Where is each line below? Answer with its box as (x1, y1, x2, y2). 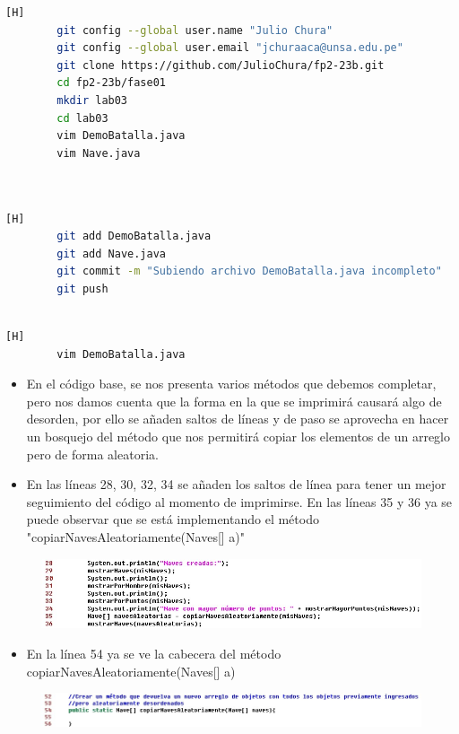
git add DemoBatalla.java (56, 230, 212, 243)
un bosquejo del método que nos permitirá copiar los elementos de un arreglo (26, 427, 451, 446)
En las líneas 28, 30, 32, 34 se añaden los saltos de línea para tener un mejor (26, 475, 446, 494)
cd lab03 (56, 111, 108, 125)
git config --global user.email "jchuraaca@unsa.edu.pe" (56, 41, 403, 55)
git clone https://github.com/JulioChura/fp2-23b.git (56, 58, 385, 72)
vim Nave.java (56, 146, 141, 160)
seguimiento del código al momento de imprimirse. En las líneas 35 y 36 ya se (26, 492, 453, 511)
